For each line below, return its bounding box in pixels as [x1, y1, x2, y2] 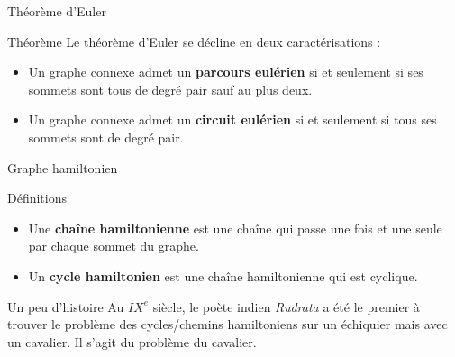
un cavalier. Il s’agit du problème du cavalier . [7, 332, 257, 351]
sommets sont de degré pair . [28, 127, 184, 146]
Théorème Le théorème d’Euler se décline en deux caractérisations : [7, 32, 381, 50]
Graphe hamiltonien [7, 158, 118, 177]
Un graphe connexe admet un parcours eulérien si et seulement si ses [28, 62, 423, 81]
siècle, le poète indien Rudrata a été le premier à [152, 297, 420, 316]
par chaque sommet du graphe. [28, 236, 199, 255]
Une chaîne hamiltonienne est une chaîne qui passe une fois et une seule [28, 218, 442, 237]
